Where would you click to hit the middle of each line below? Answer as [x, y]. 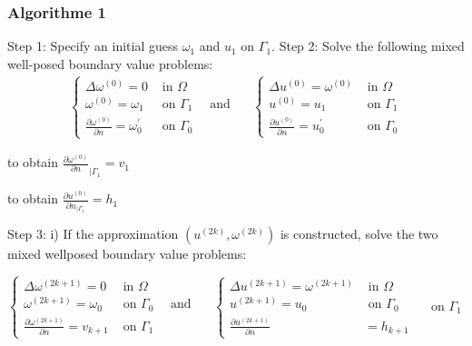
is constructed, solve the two [359, 234]
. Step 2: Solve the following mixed [368, 46]
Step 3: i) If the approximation [93, 234]
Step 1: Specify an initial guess [93, 46]
